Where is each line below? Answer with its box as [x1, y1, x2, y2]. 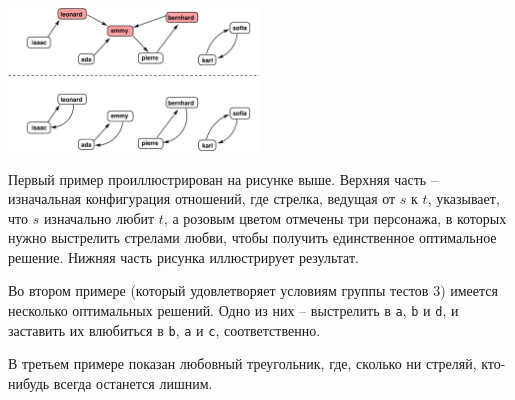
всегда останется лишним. [53, 372, 213, 393]
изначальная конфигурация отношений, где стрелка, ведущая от [8, 188, 396, 209]
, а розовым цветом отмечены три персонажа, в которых [163, 207, 507, 228]
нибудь [8, 372, 50, 393]
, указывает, [427, 188, 500, 209]
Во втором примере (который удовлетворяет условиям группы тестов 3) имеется [8, 280, 498, 301]
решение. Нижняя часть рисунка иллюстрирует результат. [8, 246, 359, 267]
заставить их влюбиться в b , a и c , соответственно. [8, 319, 321, 340]
